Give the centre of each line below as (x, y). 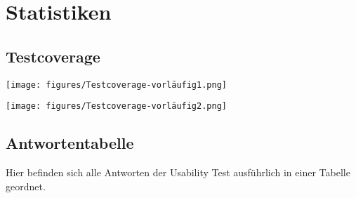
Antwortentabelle (70, 143)
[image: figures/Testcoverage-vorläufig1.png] (116, 85)
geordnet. (26, 186)
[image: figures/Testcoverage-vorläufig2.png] (116, 106)
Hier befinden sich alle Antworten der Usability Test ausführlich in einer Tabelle (178, 172)
